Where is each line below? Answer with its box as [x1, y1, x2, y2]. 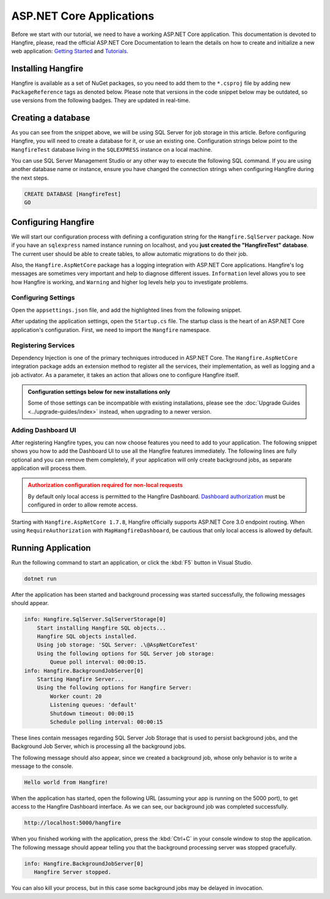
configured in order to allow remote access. [28, 501, 137, 508]
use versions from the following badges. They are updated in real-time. [11, 97, 191, 104]
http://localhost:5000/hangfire [24, 820, 122, 826]
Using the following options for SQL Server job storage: [37, 650, 215, 657]
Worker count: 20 [50, 692, 102, 700]
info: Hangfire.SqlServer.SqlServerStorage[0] [24, 616, 166, 623]
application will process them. [11, 464, 87, 472]
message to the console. [11, 763, 73, 770]
